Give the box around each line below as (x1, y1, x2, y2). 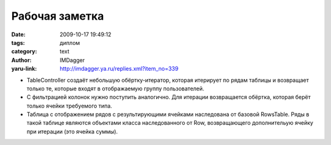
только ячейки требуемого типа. (26, 102, 113, 109)
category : (11, 48, 37, 55)
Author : (11, 56, 32, 64)
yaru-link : (11, 65, 37, 72)
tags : (11, 39, 25, 46)
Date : (11, 31, 26, 38)
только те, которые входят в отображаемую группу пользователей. (26, 85, 205, 92)
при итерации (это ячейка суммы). (26, 128, 118, 135)
